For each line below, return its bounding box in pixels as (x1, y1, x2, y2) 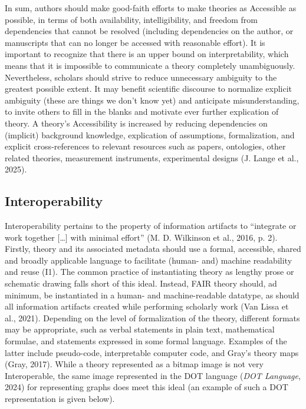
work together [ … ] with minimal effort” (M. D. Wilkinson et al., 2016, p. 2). (5, 231, 278, 243)
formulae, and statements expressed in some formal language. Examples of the (5, 335, 287, 347)
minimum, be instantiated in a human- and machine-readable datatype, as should (5, 288, 300, 301)
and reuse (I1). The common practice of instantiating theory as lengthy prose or (5, 265, 294, 278)
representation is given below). (5, 393, 115, 405)
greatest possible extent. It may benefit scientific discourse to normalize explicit (5, 82, 292, 95)
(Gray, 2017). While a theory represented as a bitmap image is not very (5, 358, 264, 370)
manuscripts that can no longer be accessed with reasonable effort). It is (5, 36, 265, 48)
